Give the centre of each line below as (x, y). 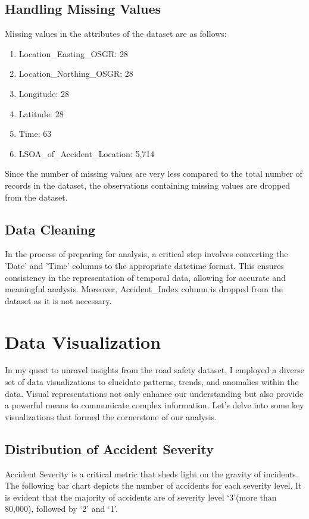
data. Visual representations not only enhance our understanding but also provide (154, 393)
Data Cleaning (50, 229)
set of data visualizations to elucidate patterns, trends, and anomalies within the (152, 382)
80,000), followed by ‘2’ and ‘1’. (61, 509)
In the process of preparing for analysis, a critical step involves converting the (146, 254)
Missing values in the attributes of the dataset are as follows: (116, 34)
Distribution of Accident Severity (109, 448)
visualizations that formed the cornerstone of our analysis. (111, 416)
